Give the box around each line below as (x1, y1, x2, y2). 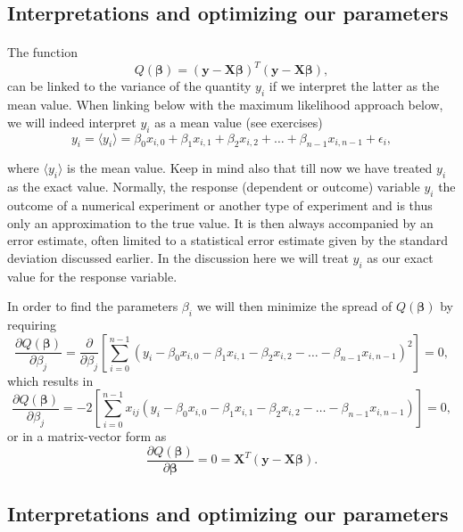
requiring (7, 315, 56, 334)
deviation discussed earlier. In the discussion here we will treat (7, 248, 349, 266)
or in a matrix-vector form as (7, 427, 167, 446)
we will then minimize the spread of (196, 297, 393, 315)
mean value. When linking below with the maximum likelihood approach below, (7, 95, 443, 114)
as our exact (367, 248, 434, 266)
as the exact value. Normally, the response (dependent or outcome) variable (7, 177, 420, 196)
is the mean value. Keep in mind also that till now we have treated (67, 159, 433, 177)
